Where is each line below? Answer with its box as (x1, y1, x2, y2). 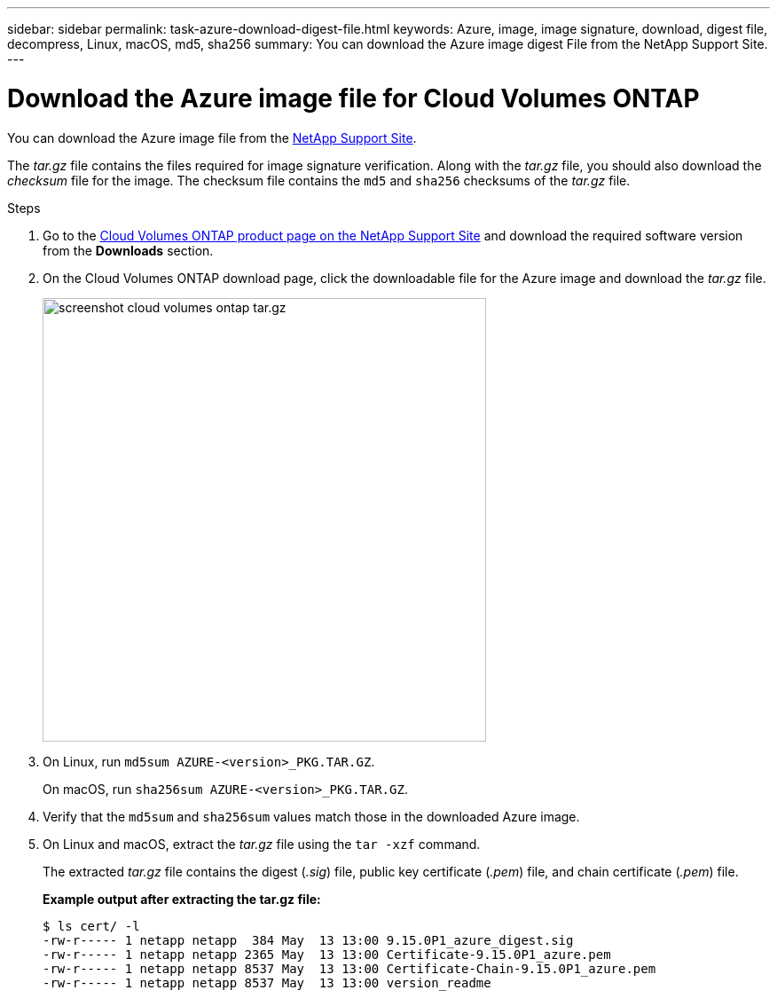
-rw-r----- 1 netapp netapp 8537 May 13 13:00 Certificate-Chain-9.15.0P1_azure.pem (43, 961, 656, 976)
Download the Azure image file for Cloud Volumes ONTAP (7, 83, 700, 114)
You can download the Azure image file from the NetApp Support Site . (7, 130, 417, 145)
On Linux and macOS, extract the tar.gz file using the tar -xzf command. (43, 836, 481, 852)
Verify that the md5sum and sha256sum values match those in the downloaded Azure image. (43, 808, 580, 824)
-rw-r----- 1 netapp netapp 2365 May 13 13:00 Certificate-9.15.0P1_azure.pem (43, 947, 611, 962)
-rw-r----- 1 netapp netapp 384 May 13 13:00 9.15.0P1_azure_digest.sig (43, 932, 574, 947)
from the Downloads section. (43, 242, 214, 258)
